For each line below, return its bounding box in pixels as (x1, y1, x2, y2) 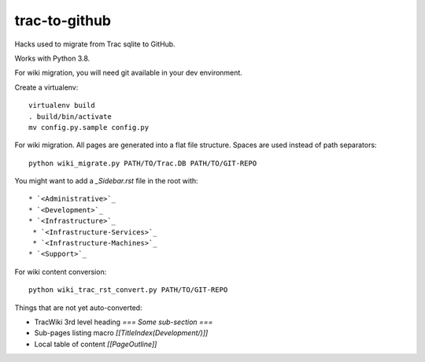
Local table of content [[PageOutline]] (34, 339, 157, 349)
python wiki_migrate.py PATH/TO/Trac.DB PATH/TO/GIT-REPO (28, 158, 257, 168)
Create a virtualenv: (14, 83, 79, 92)
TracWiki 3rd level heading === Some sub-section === (34, 317, 213, 327)
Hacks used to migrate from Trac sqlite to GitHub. (14, 39, 176, 49)
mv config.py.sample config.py (28, 123, 150, 131)
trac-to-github (14, 12, 112, 29)
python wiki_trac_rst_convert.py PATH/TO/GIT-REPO (28, 286, 228, 294)
